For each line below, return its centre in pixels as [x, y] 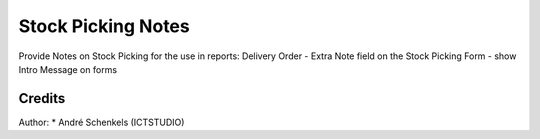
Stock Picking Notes [104, 26]
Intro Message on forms [68, 69]
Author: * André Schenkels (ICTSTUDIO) [101, 122]
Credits [42, 98]
